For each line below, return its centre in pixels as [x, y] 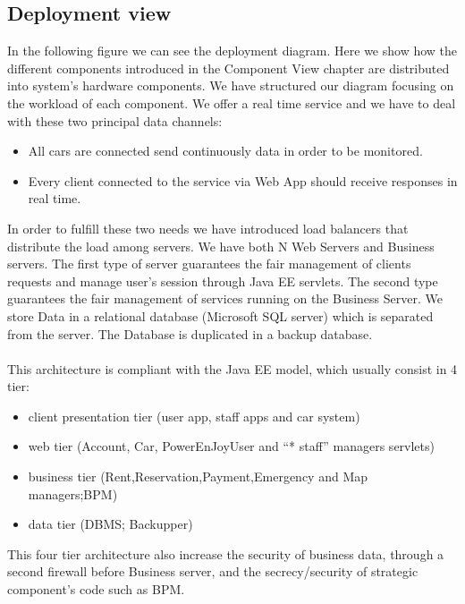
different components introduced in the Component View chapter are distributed [228, 68]
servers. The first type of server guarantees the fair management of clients [209, 264]
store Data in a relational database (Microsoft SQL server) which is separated [220, 315]
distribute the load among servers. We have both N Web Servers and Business [221, 246]
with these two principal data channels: [115, 120]
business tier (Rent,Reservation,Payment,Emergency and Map [198, 476]
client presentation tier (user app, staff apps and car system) [194, 416]
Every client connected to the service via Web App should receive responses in [243, 180]
